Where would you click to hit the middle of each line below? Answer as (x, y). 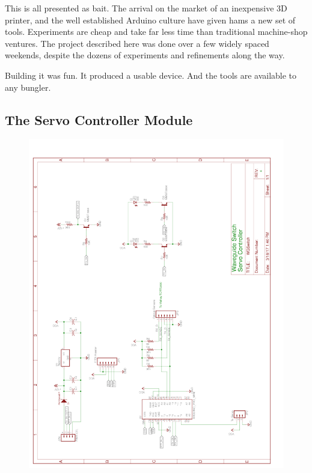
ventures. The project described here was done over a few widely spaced (137, 43)
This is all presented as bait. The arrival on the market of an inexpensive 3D (146, 8)
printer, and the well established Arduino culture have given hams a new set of (150, 20)
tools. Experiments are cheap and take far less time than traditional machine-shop (156, 32)
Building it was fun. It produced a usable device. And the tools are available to (151, 75)
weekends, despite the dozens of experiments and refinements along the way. (145, 55)
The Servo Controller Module (99, 119)
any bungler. (28, 87)
